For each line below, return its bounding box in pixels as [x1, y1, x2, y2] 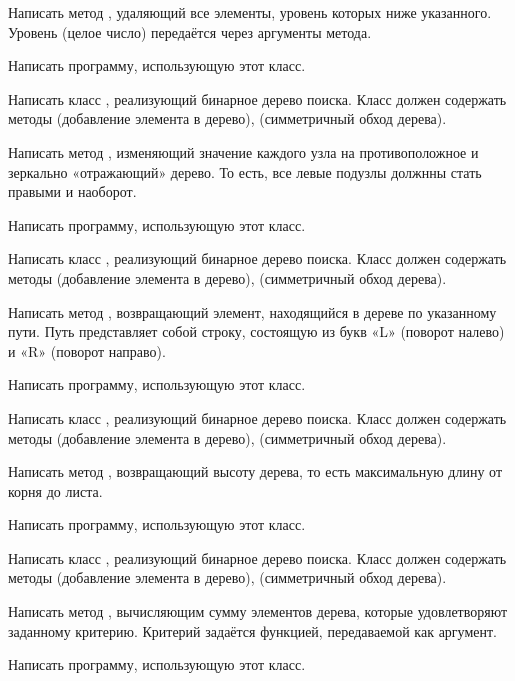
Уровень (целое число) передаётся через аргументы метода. [8, 21, 372, 42]
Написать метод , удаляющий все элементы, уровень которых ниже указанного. [8, 2, 492, 22]
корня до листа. [8, 480, 103, 501]
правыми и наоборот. [8, 181, 137, 202]
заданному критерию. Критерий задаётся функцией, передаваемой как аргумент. [8, 620, 497, 641]
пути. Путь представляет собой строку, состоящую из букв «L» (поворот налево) [8, 321, 505, 342]
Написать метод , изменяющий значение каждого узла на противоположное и [8, 141, 479, 162]
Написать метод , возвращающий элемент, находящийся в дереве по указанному [8, 301, 497, 322]
